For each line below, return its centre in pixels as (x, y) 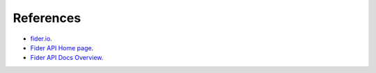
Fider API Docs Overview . (67, 58)
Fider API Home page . (62, 48)
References (47, 18)
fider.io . (41, 39)
